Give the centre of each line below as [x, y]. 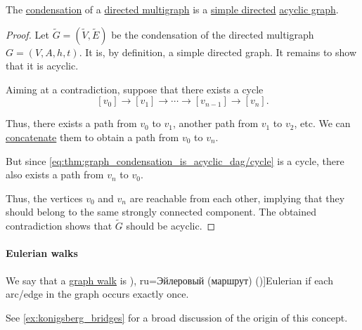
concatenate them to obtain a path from [92, 137]
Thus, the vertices [44, 198]
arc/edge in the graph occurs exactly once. [97, 294]
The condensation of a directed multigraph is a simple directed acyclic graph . [172, 9]
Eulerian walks [42, 253]
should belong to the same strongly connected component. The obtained [161, 212]
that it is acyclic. [42, 66]
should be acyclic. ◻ [171, 226]
